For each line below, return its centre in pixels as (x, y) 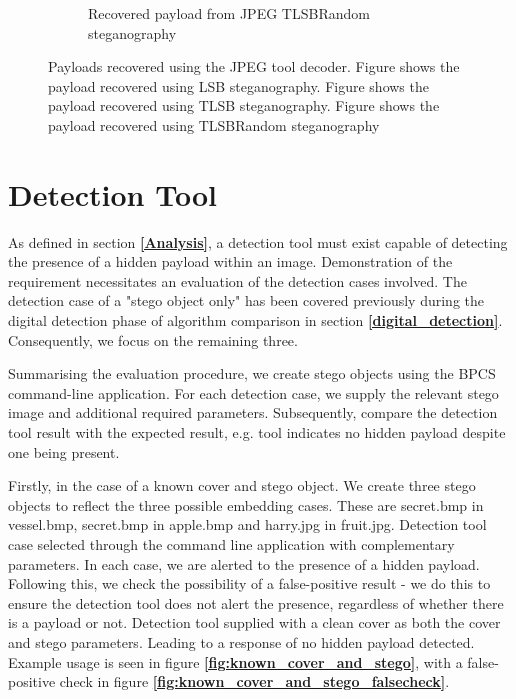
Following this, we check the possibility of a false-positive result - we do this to (249, 583)
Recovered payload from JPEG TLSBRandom (229, 13)
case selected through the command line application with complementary (231, 544)
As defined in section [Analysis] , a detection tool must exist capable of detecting (258, 241)
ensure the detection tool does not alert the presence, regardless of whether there (256, 602)
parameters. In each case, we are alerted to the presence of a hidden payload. (244, 563)
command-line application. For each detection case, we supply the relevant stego (253, 392)
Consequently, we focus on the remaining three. (153, 339)
